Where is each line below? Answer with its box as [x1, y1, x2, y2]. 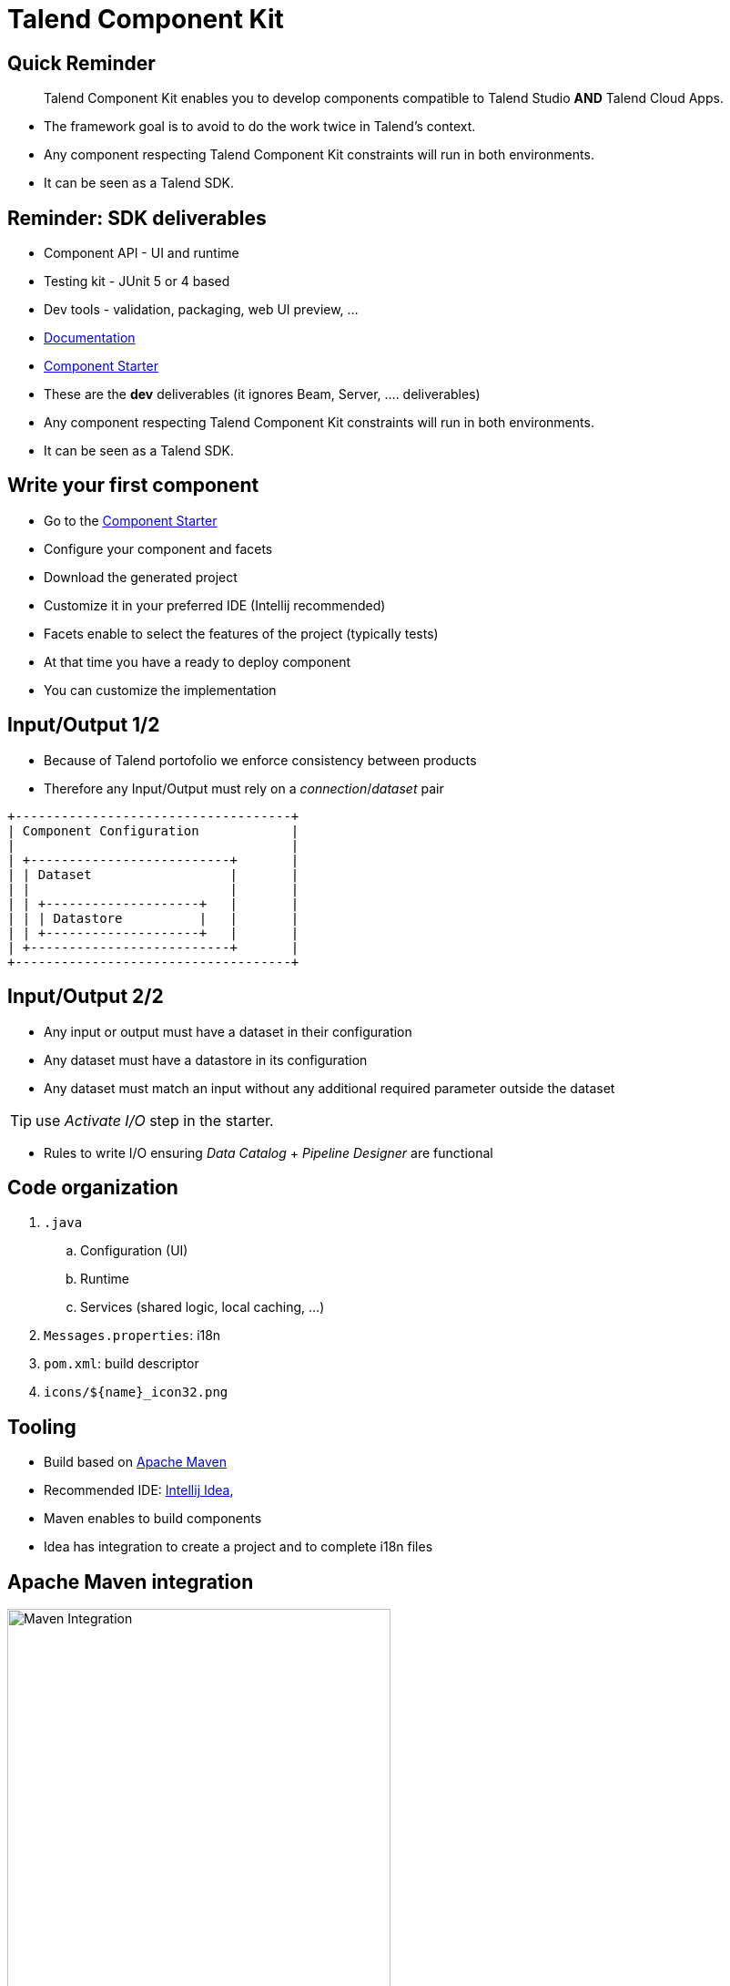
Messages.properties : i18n [44, 1327, 221, 1344]
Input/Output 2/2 [7, 985, 164, 1008]
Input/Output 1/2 [7, 713, 160, 737]
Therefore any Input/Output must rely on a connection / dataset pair [44, 780, 444, 796]
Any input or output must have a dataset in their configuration [44, 1023, 412, 1039]
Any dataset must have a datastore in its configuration [44, 1051, 368, 1068]
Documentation [44, 330, 136, 346]
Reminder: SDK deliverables [7, 206, 267, 230]
